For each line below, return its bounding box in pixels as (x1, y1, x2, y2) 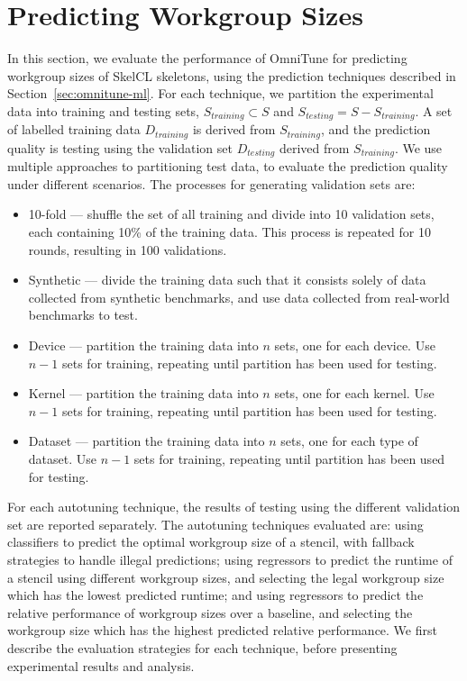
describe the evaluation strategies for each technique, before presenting (7, 638, 398, 657)
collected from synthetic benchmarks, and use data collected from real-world (28, 287, 450, 306)
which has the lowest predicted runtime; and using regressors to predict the (7, 586, 424, 604)
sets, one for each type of (280, 431, 418, 450)
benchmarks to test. (28, 305, 138, 324)
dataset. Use (28, 449, 96, 468)
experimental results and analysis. (7, 656, 195, 675)
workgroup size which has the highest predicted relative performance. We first (7, 621, 437, 640)
